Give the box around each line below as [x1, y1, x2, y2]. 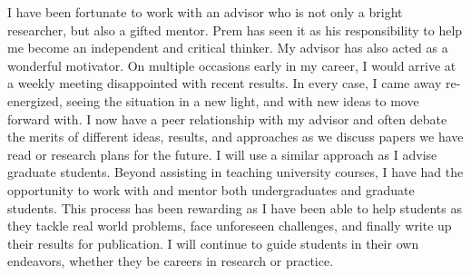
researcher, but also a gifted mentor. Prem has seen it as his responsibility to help [7, 20, 463, 39]
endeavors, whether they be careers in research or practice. [7, 251, 334, 271]
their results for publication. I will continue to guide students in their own [7, 233, 419, 252]
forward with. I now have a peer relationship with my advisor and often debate [7, 109, 447, 128]
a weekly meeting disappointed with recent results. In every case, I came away [7, 74, 442, 93]
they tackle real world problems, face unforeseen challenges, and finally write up [7, 216, 452, 235]
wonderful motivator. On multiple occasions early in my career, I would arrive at [7, 55, 456, 74]
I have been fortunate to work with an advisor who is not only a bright [7, 3, 403, 21]
